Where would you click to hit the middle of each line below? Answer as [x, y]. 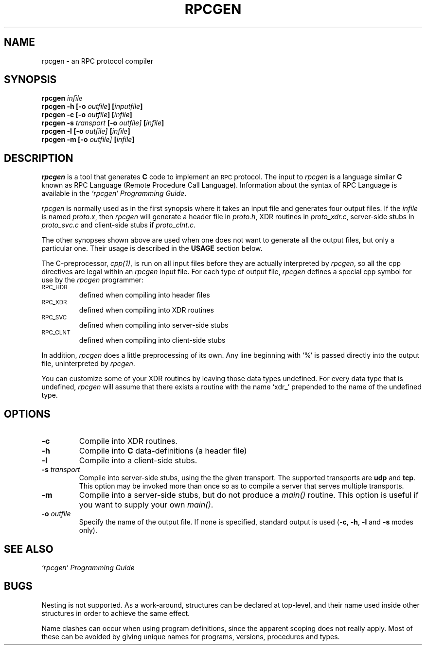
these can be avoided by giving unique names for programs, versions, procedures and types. [191, 636]
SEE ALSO [29, 549]
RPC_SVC [54, 318]
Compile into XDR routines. [128, 441]
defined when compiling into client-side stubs [152, 340]
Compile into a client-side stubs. [138, 461]
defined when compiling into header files [144, 295]
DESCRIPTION [39, 158]
